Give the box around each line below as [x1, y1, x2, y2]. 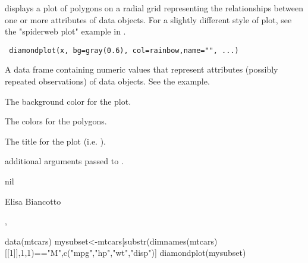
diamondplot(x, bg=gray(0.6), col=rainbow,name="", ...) [9, 46, 239, 55]
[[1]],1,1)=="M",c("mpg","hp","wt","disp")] [5, 246, 157, 259]
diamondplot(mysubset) [159, 246, 246, 259]
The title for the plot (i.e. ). [5, 134, 106, 147]
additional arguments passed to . [5, 155, 124, 167]
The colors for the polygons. [5, 115, 107, 127]
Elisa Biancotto [5, 195, 61, 207]
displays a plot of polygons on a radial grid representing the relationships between [5, 2, 303, 14]
